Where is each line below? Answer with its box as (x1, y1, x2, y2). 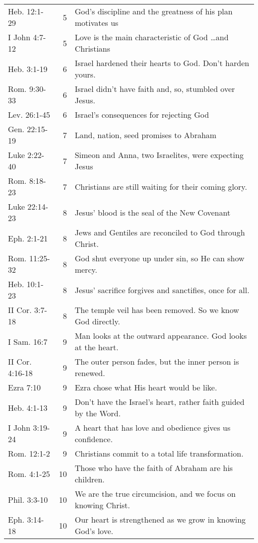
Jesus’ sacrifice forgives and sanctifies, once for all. (74, 284, 250, 296)
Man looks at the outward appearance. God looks (74, 330, 247, 341)
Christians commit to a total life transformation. (74, 448, 244, 459)
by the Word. (74, 407, 121, 419)
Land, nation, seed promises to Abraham (74, 129, 217, 141)
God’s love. (74, 525, 114, 537)
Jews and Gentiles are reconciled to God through (74, 227, 245, 238)
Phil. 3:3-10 (8, 493, 48, 505)
